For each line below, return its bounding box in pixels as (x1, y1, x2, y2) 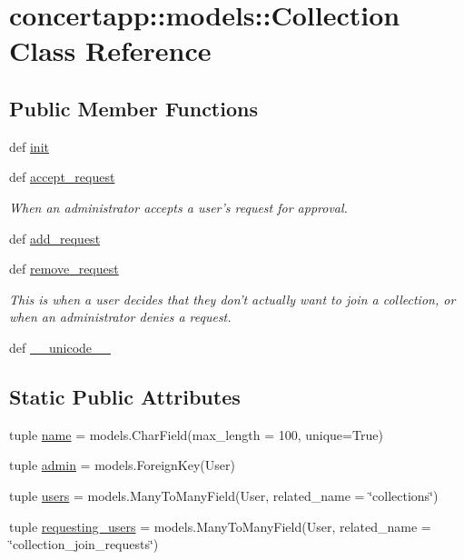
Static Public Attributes (9, 382, 241, 410)
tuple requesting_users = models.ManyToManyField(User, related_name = (9, 516, 431, 535)
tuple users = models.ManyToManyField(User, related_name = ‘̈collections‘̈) (9, 485, 439, 505)
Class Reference (9, 32, 212, 69)
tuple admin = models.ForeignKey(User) (9, 455, 235, 475)
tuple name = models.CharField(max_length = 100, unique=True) (9, 425, 383, 444)
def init (9, 136, 49, 155)
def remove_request (9, 259, 119, 278)
